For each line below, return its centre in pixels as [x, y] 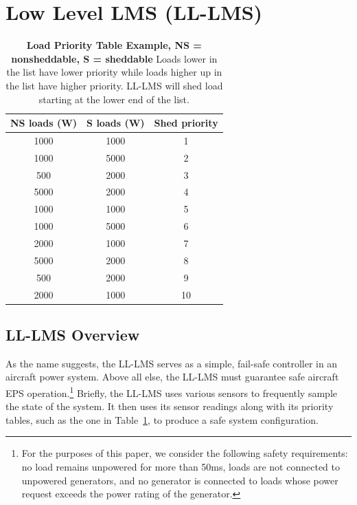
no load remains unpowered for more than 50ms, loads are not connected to [181, 467]
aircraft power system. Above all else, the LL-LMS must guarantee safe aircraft [172, 377]
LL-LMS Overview [73, 335]
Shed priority [186, 123]
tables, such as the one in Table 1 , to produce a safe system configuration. [162, 419]
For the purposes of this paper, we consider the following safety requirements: [185, 453]
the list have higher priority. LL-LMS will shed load [114, 85]
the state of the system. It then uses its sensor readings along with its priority [170, 406]
